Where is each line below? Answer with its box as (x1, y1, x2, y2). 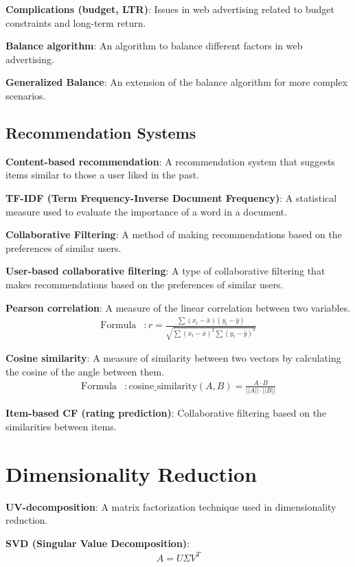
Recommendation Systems (5, 121, 196, 143)
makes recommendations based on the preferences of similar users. (5, 277, 284, 291)
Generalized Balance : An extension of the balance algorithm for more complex (5, 75, 348, 89)
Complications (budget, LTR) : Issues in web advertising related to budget (5, 2, 334, 16)
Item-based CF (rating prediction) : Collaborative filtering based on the (5, 406, 327, 420)
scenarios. (5, 88, 46, 102)
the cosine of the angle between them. (5, 364, 165, 378)
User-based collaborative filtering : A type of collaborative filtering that (5, 264, 325, 278)
